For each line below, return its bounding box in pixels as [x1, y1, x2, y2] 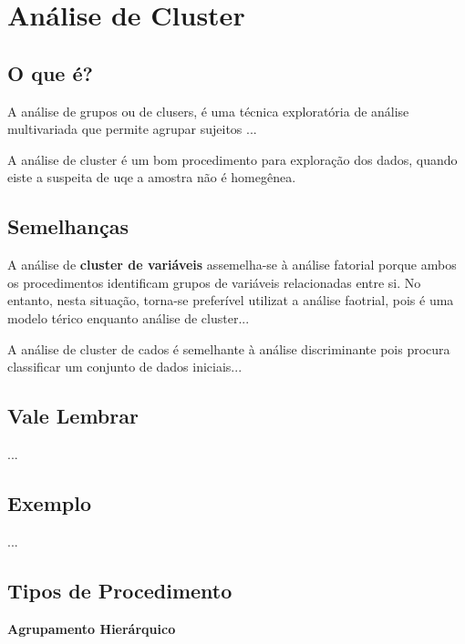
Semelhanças [7, 212, 129, 240]
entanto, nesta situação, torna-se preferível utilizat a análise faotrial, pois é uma [7, 291, 454, 310]
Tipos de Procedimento [7, 576, 232, 604]
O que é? [7, 58, 93, 87]
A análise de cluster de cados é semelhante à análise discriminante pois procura [7, 339, 450, 358]
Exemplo [7, 488, 92, 516]
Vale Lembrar [7, 402, 139, 430]
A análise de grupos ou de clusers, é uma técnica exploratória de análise [7, 101, 409, 120]
